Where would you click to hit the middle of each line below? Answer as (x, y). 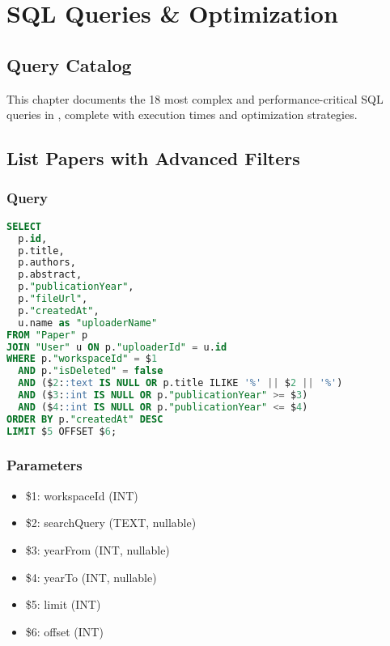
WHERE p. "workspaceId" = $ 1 (82, 359)
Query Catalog (69, 64)
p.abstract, (50, 275)
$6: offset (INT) (64, 631)
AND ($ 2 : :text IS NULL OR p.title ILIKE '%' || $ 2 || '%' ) (180, 383)
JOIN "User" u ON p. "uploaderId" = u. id (117, 347)
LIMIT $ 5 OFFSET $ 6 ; (62, 431)
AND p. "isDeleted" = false (91, 371)
